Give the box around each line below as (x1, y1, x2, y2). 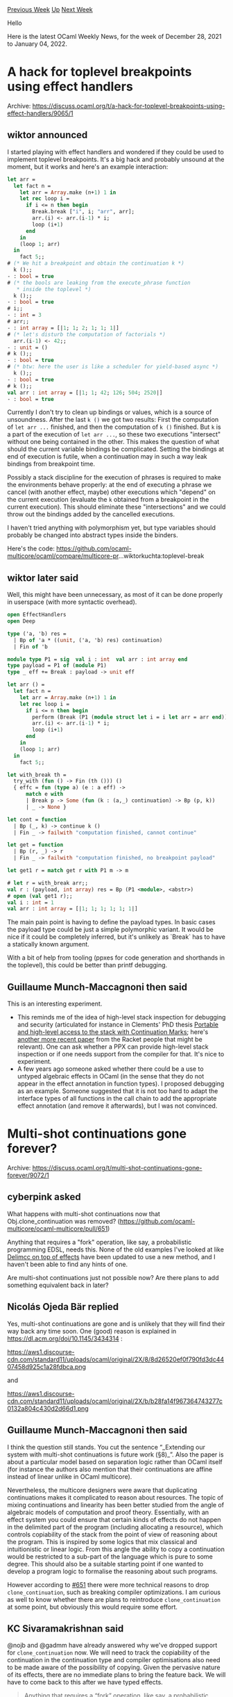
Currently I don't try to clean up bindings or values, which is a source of (7, 408, 212, 416)
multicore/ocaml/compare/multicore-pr (7, 552, 119, 560)
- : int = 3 (7, 311, 42, 319)
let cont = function (7, 816, 67, 823)
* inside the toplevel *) (16, 286, 92, 293)
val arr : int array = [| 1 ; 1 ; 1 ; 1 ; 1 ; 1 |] (7, 905, 138, 912)
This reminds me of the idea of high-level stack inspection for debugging (17, 1013, 226, 1022)
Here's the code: (7, 544, 55, 553)
